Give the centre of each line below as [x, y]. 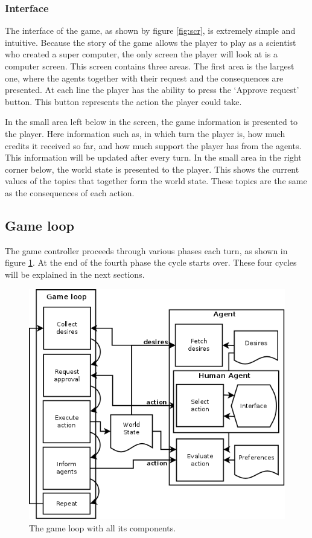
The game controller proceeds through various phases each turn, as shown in [146, 250]
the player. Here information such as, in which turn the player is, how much [145, 133]
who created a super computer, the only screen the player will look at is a [141, 54]
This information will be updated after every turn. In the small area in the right [153, 157]
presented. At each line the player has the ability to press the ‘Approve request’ [152, 90]
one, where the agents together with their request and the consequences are [144, 78]
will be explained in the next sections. [75, 274]
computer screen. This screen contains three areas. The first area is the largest [150, 66]
